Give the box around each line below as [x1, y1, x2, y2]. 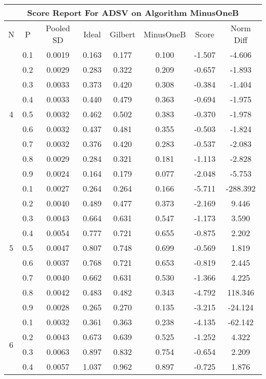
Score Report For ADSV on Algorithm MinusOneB [27, 7, 239, 18]
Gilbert [109, 28, 136, 40]
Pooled [46, 22, 70, 34]
